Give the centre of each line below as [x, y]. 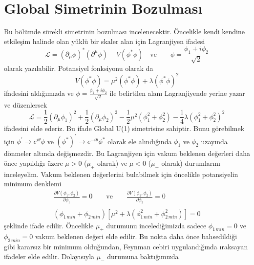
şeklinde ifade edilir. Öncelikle [49, 225]
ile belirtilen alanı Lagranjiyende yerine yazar [177, 93]
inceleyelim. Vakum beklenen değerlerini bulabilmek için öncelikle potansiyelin [121, 174]
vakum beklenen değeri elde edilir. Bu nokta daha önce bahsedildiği [136, 236]
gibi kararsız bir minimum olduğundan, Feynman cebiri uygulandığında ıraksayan [126, 247]
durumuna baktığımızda [143, 256]
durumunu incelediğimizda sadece [156, 225]
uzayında [214, 141]
